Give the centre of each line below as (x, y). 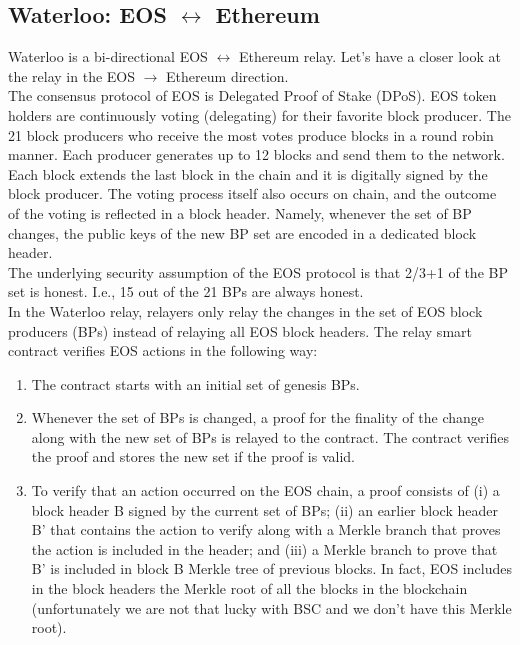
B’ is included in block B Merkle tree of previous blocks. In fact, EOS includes (271, 568)
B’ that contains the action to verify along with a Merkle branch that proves (266, 529)
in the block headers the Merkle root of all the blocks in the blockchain (249, 588)
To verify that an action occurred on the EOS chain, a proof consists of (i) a (265, 490)
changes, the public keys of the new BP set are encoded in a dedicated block (242, 232)
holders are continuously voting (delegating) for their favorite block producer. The (259, 114)
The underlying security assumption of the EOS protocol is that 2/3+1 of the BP (258, 271)
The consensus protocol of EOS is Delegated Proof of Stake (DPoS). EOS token (252, 95)
